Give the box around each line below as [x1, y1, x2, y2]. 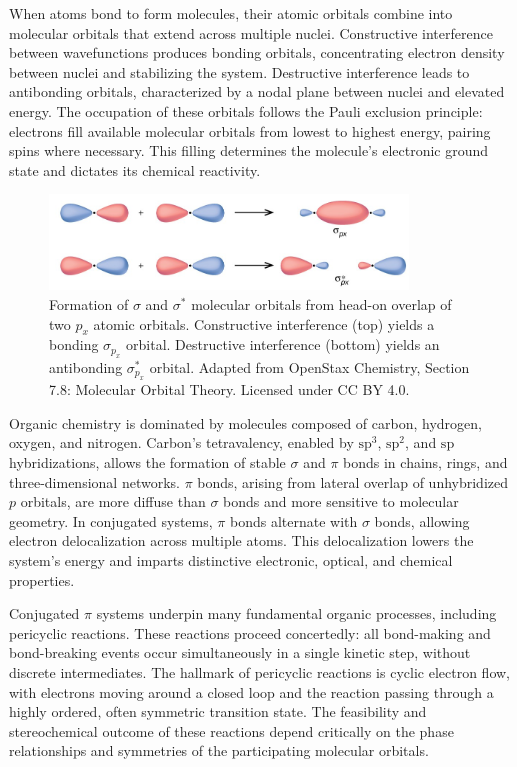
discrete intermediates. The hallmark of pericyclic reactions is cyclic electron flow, [9, 661, 510, 682]
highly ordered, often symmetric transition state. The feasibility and [9, 701, 427, 722]
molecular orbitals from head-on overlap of [191, 294, 452, 315]
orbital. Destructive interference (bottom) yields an [126, 334, 440, 355]
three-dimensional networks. [9, 471, 180, 492]
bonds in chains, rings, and [343, 452, 508, 473]
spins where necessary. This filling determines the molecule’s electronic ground [9, 140, 489, 161]
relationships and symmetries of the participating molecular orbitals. [9, 740, 429, 761]
